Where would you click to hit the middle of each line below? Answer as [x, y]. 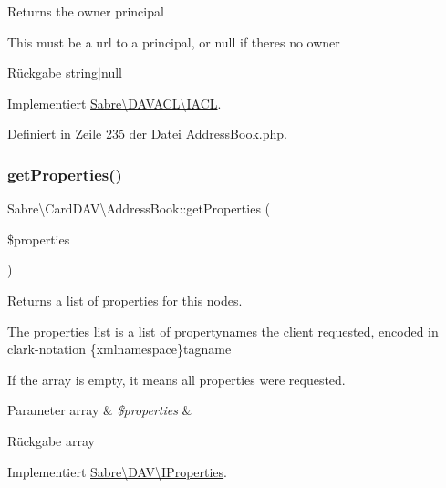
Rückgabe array [51, 440]
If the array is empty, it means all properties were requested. [176, 379]
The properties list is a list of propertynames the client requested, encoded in [223, 331]
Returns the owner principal [86, 11]
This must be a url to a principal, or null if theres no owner [174, 42]
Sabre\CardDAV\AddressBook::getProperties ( [139, 208]
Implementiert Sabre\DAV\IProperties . [117, 471]
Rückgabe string [53, 73]
